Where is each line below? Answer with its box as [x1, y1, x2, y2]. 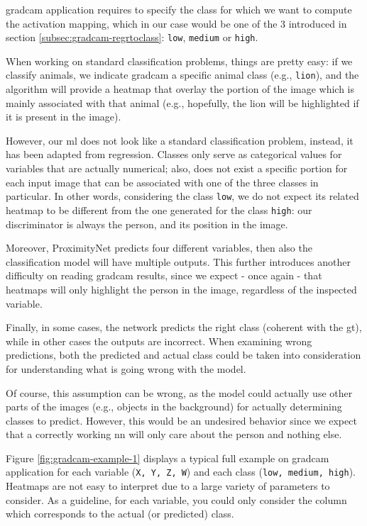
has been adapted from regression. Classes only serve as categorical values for [6, 147, 342, 162]
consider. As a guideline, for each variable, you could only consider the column [6, 492, 347, 507]
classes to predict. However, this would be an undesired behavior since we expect [6, 413, 357, 427]
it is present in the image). [6, 109, 121, 124]
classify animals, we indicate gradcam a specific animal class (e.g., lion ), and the [6, 67, 359, 82]
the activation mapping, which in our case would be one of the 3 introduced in [6, 16, 347, 30]
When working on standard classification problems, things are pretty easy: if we [6, 53, 353, 68]
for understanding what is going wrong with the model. [6, 361, 246, 376]
